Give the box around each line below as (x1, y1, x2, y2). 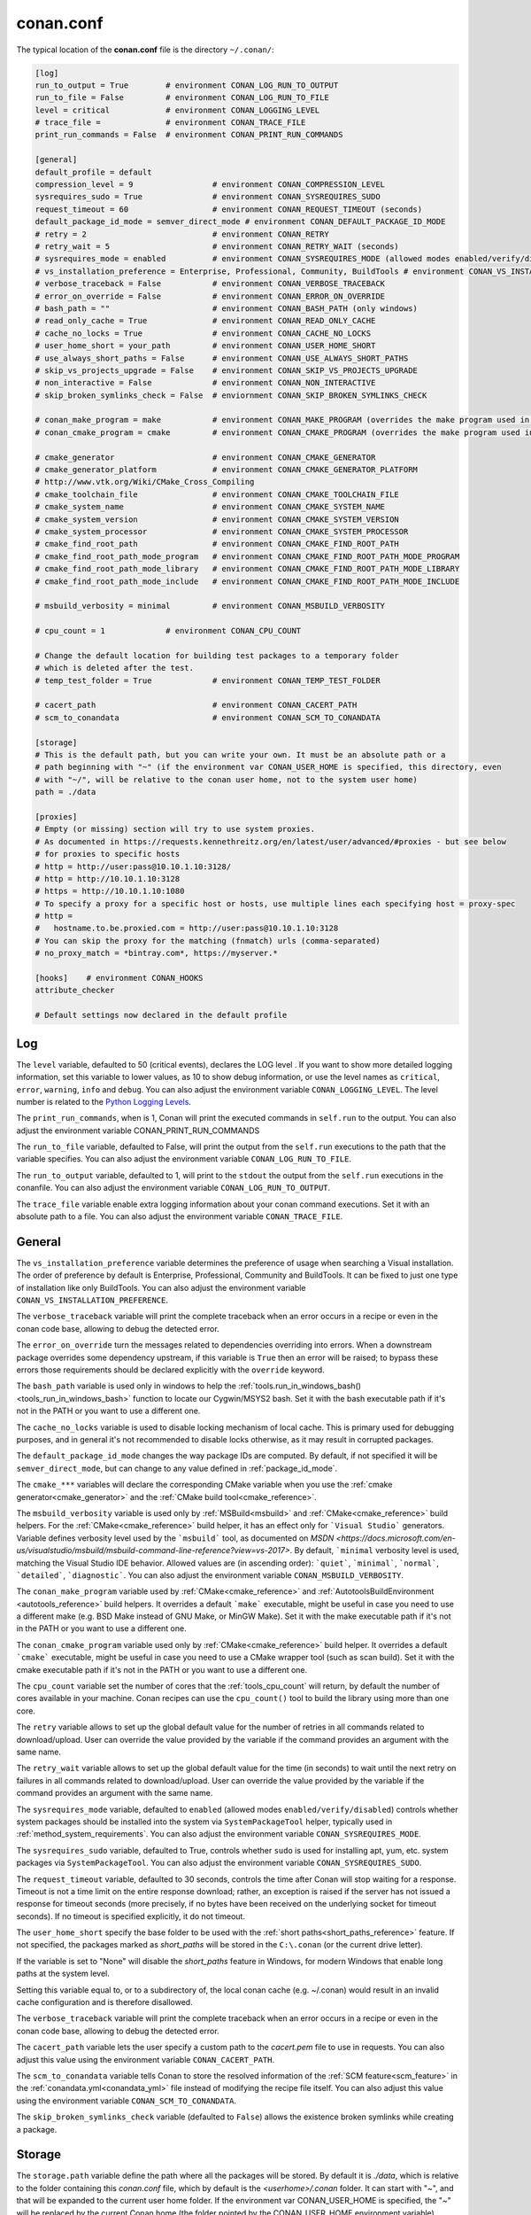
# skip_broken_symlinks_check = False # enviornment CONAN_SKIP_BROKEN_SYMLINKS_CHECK (35, 390, 427, 400)
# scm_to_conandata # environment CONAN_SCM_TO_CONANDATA (35, 712, 381, 722)
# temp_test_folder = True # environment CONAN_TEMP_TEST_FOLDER (35, 675, 381, 686)
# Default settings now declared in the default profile (35, 1010, 288, 1021)
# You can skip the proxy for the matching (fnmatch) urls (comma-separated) (35, 936, 381, 945)
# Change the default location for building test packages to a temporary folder (35, 650, 400, 660)
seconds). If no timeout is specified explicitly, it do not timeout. (16, 1910, 245, 1922)
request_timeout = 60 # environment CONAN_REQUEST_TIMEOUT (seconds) (35, 204, 423, 214)
